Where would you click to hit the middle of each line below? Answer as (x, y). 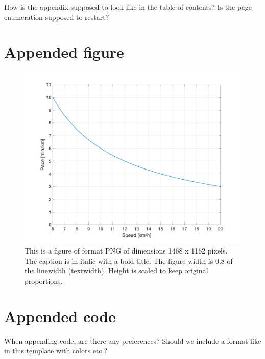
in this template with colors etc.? (56, 351)
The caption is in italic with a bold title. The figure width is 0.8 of (129, 260)
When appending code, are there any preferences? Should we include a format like (133, 340)
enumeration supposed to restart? (57, 17)
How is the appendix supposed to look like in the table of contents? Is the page (128, 7)
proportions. (44, 281)
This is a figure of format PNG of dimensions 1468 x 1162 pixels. (126, 251)
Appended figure (64, 52)
